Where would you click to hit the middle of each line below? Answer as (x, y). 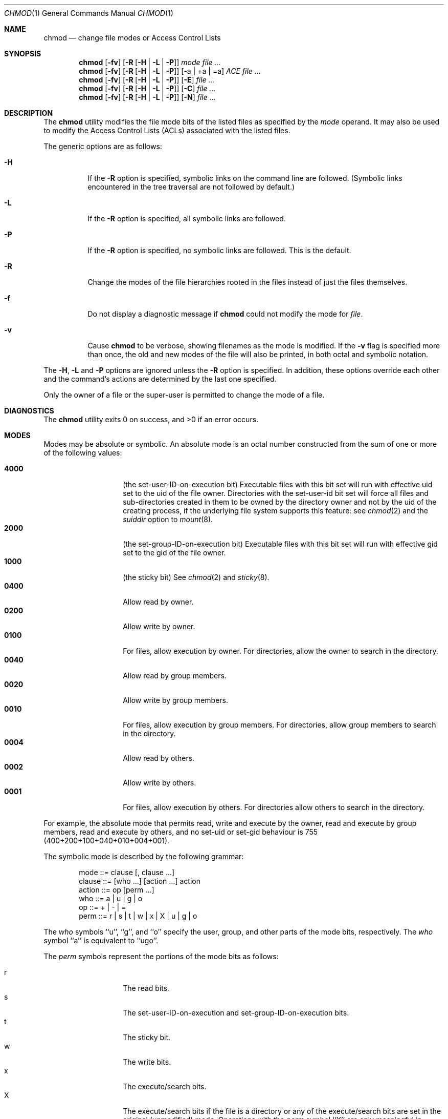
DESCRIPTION (29, 113)
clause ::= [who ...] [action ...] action (140, 881)
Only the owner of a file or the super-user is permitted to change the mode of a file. (184, 395)
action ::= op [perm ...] (117, 890)
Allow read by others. (159, 758)
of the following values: (83, 453)
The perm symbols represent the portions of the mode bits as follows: (161, 956)
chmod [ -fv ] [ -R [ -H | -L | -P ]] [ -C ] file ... (147, 88)
